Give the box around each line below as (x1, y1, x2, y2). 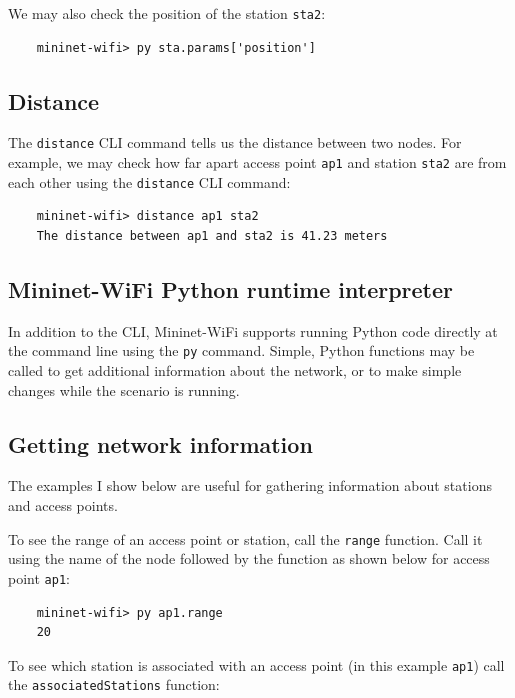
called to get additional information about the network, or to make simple (8, 360, 462, 381)
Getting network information (8, 428, 313, 459)
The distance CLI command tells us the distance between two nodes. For (8, 132, 462, 153)
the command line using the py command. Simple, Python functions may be (8, 340, 475, 361)
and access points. (8, 495, 118, 516)
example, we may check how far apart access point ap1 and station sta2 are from (8, 152, 507, 173)
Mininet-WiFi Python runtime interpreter (8, 274, 454, 304)
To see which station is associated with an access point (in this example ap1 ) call (8, 654, 505, 675)
